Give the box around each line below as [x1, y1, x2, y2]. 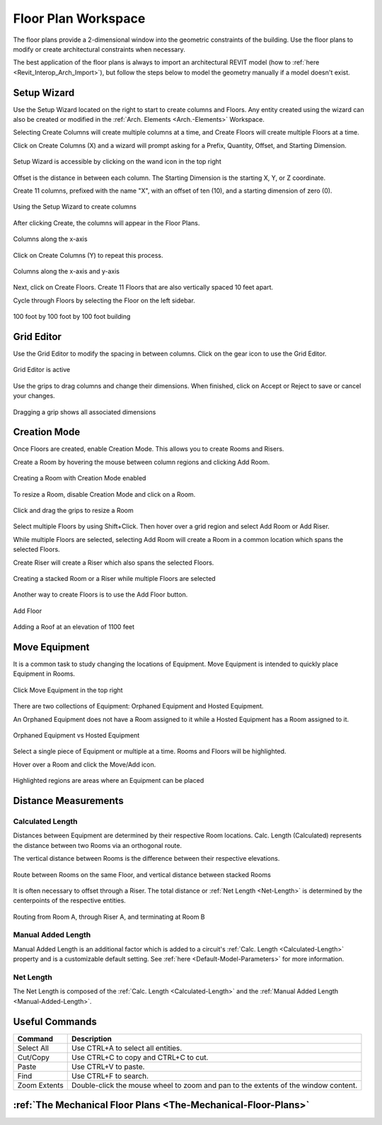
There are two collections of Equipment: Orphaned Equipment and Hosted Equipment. [13, 702, 265, 711]
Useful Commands [13, 1015, 97, 1027]
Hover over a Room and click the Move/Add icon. [13, 760, 156, 769]
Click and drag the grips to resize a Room [13, 507, 134, 515]
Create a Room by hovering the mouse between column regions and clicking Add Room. [13, 458, 270, 466]
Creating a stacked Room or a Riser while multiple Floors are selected [13, 574, 216, 582]
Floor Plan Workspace [13, 11, 146, 26]
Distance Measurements [13, 795, 124, 807]
